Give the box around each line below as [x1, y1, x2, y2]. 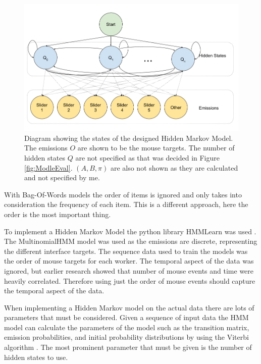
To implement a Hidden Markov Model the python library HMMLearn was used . [4, 226, 256, 236]
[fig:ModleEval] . [24, 162, 73, 173]
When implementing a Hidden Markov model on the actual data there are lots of [4, 302, 254, 313]
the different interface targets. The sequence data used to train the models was [4, 245, 248, 256]
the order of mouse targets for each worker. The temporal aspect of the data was [4, 255, 254, 266]
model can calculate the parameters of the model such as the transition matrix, [4, 322, 249, 332]
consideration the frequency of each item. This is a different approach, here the [4, 199, 248, 210]
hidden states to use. [4, 351, 68, 362]
